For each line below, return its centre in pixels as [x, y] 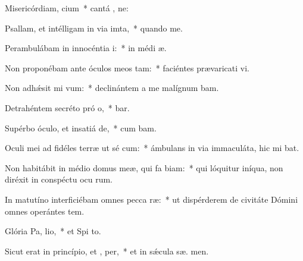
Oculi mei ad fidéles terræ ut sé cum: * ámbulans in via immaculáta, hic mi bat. [152, 148]
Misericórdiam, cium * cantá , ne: [67, 8]
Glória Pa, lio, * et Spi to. [53, 231]
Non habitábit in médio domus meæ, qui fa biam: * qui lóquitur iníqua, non [144, 167]
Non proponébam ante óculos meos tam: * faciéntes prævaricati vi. [127, 67]
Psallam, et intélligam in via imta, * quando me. [94, 28]
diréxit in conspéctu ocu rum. [59, 179]
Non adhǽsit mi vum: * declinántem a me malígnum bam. [112, 88]
